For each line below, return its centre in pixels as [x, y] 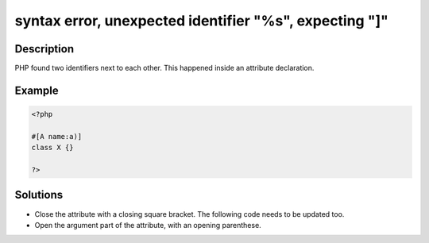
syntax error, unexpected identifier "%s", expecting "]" [201, 21]
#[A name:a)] [57, 136]
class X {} [52, 148]
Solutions [39, 195]
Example [37, 90]
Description [44, 49]
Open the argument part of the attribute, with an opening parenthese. [148, 225]
